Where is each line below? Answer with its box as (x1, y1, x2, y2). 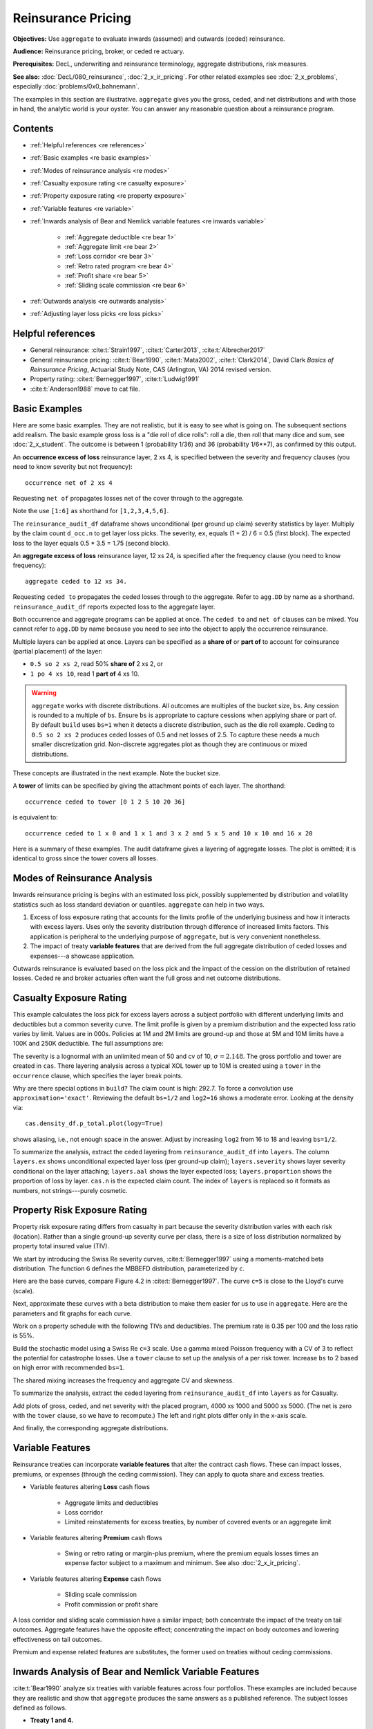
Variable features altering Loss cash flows (30, 1483, 150, 1491)
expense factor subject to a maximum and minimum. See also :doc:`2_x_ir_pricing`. (64, 1559, 300, 1567)
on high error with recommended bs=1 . (12, 1363, 125, 1372)
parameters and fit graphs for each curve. (12, 1309, 133, 1317)
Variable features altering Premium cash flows (30, 1533, 162, 1542)
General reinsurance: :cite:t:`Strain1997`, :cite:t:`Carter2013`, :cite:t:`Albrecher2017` (30, 346, 265, 354)
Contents (12, 122, 54, 134)
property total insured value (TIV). (12, 1242, 110, 1250)
